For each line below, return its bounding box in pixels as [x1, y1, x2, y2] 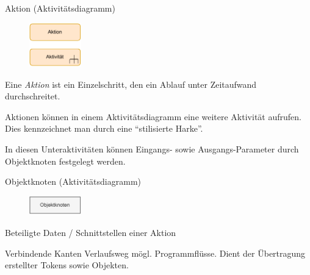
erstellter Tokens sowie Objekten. [5, 259, 129, 271]
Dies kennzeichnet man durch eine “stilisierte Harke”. [5, 122, 203, 135]
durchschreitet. [5, 90, 60, 102]
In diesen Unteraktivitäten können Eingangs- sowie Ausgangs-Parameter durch [5, 142, 299, 155]
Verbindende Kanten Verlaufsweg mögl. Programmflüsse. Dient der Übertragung [5, 246, 306, 259]
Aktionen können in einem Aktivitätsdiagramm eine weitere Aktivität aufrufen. [5, 110, 301, 123]
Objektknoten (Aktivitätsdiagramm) [5, 175, 141, 188]
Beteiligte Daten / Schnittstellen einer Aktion [5, 226, 176, 239]
